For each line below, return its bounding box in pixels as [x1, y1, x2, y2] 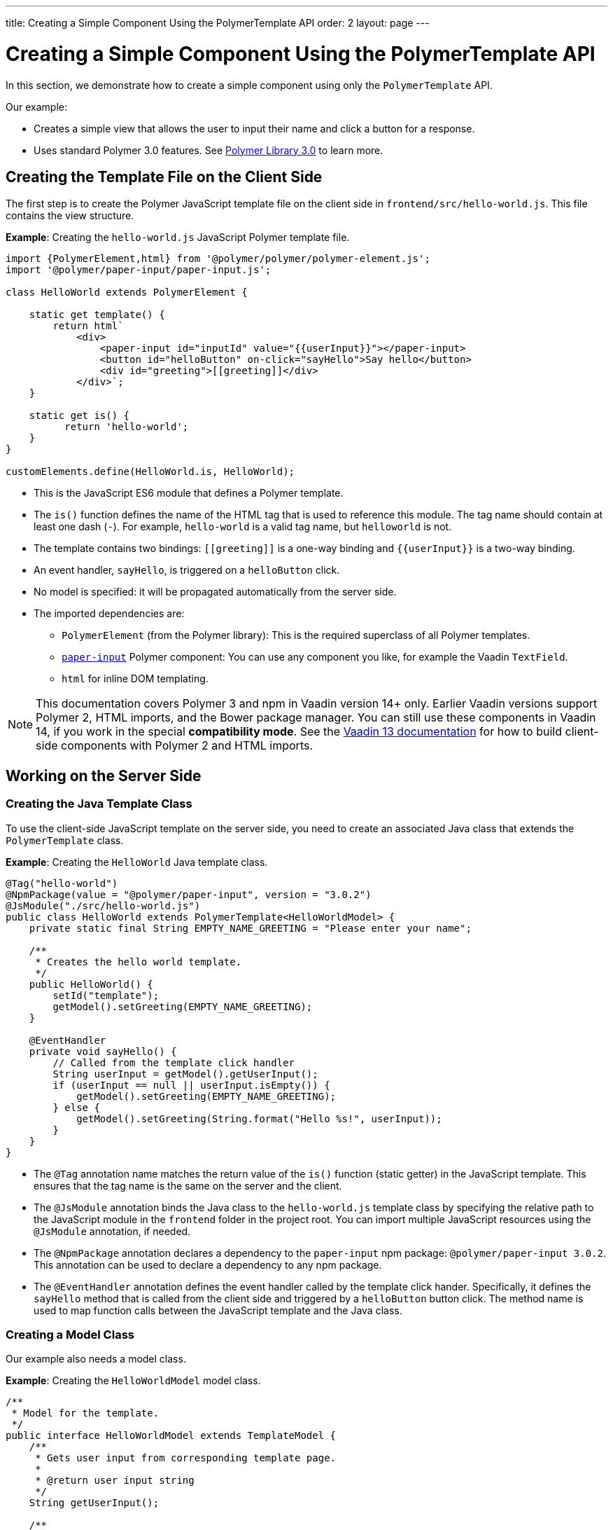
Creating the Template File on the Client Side [6, 167, 323, 186]
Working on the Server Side [6, 766, 202, 785]
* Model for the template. [11, 1407, 160, 1419]
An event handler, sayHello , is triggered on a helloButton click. [34, 564, 340, 577]
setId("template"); [52, 989, 160, 1001]
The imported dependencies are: [34, 607, 185, 620]
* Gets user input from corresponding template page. [35, 1452, 337, 1464]
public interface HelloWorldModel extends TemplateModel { [6, 1430, 337, 1442]
